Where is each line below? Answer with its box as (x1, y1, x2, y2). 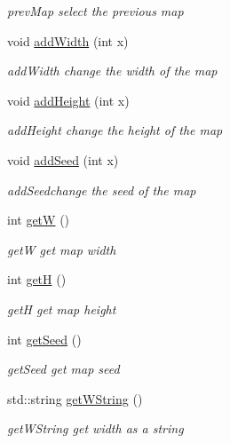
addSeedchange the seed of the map (7, 180, 196, 199)
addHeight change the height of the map (7, 121, 223, 139)
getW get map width (7, 240, 116, 258)
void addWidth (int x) (7, 31, 129, 50)
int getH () (7, 270, 67, 289)
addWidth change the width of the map (7, 61, 218, 80)
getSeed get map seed (7, 360, 120, 378)
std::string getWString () (7, 389, 143, 407)
